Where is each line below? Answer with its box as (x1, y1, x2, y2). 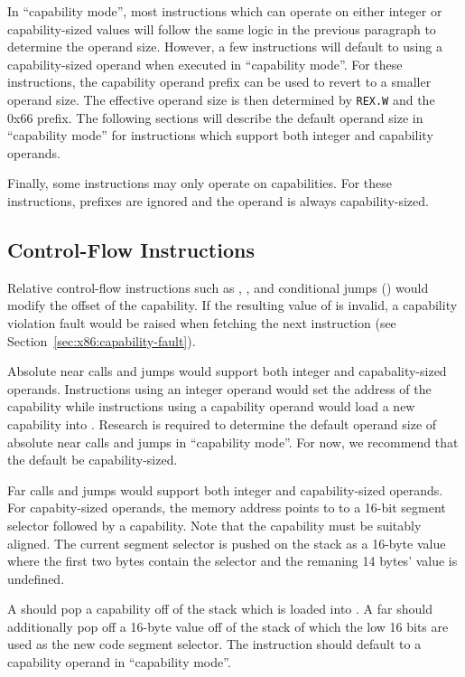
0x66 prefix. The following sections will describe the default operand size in (7, 108, 423, 127)
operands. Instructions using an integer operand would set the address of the (7, 379, 432, 398)
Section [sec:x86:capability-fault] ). (7, 331, 196, 350)
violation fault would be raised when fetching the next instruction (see (7, 313, 396, 332)
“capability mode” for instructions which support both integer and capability (7, 126, 433, 145)
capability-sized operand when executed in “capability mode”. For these (7, 54, 403, 73)
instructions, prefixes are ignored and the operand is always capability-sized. (7, 192, 429, 210)
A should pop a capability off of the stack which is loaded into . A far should (7, 599, 432, 618)
